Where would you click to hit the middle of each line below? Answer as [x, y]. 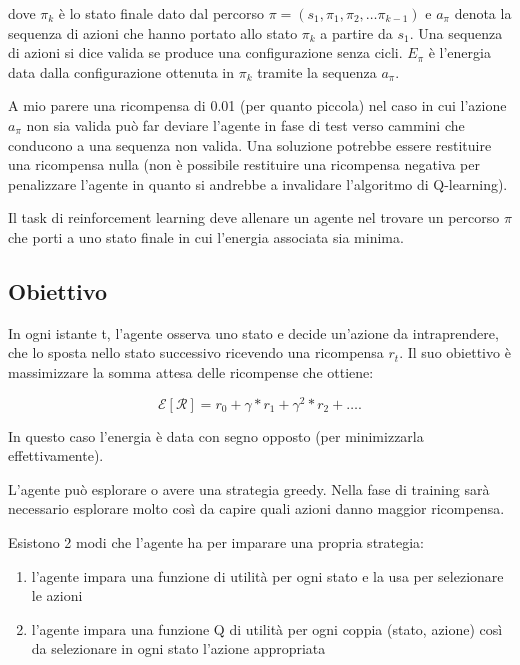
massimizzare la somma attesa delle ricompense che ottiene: [191, 371]
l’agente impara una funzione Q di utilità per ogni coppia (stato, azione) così [267, 628]
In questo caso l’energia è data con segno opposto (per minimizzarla [216, 435]
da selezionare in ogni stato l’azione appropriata [178, 648]
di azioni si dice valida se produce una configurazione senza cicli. [205, 52]
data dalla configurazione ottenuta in [121, 71]
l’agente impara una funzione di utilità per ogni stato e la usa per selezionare [267, 575]
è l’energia [459, 52]
